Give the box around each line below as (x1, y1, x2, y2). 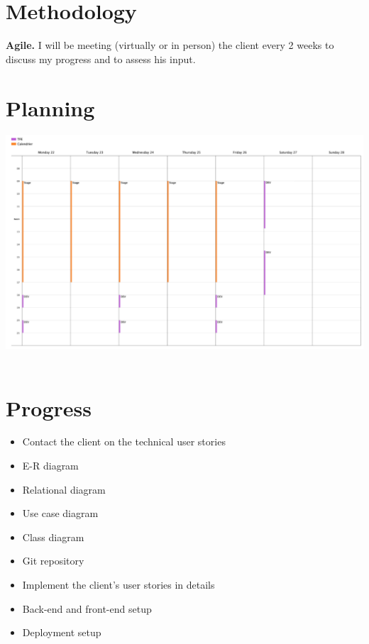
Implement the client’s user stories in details (22, 577, 215, 592)
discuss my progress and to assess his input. (6, 51, 196, 66)
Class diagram (22, 529, 84, 544)
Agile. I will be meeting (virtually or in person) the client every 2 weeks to (6, 38, 334, 52)
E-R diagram (22, 458, 79, 473)
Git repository (22, 553, 84, 568)
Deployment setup (22, 625, 101, 640)
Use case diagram (22, 506, 99, 521)
